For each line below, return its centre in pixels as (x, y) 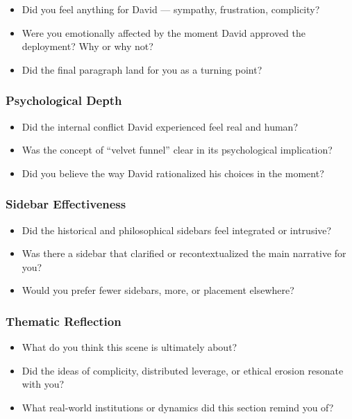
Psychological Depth (64, 100)
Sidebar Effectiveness (66, 204)
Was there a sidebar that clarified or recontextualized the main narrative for (184, 253)
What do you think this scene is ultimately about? (129, 347)
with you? (43, 384)
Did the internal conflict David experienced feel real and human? (160, 126)
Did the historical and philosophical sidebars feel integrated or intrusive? (177, 230)
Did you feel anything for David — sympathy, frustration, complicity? (171, 9)
